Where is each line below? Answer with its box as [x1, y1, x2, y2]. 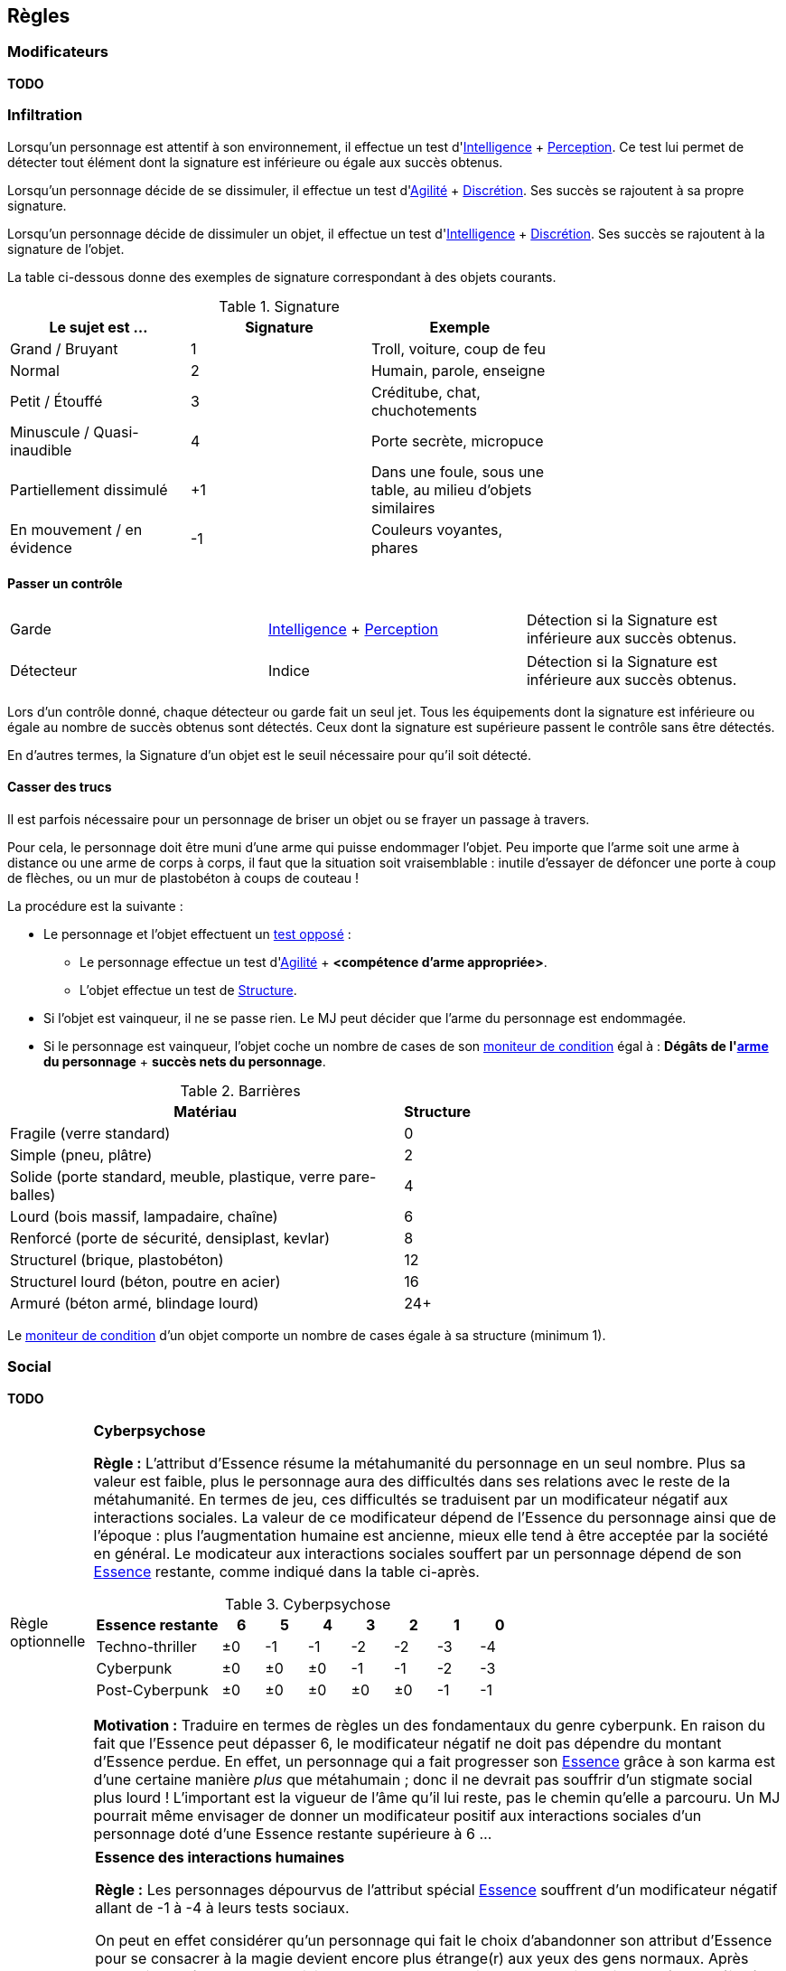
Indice [267, 661, 310, 680]
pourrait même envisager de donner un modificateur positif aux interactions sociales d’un [93, 1806, 702, 1825]
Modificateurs [7, 42, 108, 61]
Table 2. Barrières [180, 1081, 301, 1100]
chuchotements [370, 400, 477, 419]
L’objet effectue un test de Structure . [80, 981, 297, 998]
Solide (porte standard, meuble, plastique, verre [10, 1167, 335, 1186]
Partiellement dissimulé [10, 480, 168, 499]
